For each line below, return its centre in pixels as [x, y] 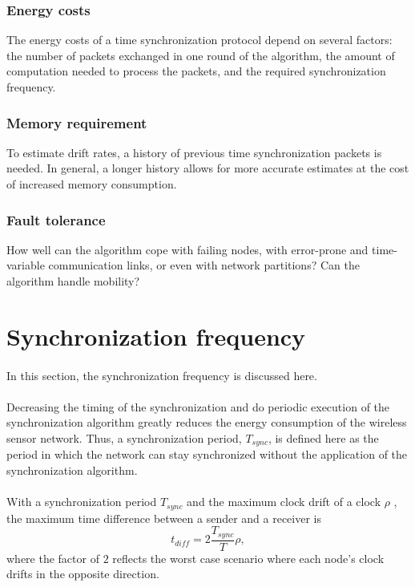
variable [26, 265]
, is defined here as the [323, 437]
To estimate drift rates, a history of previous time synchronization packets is [194, 152]
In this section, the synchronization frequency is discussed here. [162, 375]
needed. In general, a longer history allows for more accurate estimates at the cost [208, 168]
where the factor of [53, 558]
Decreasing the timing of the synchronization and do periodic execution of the [198, 406]
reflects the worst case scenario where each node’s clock [248, 558]
